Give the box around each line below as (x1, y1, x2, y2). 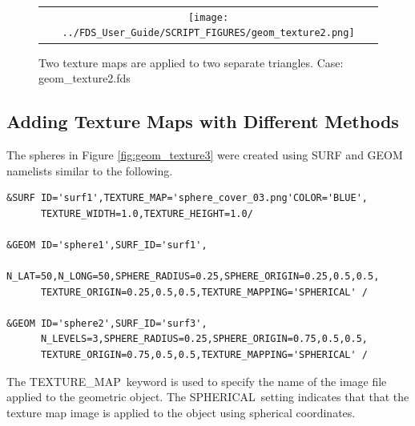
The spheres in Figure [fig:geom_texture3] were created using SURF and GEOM (6, 146, 403, 163)
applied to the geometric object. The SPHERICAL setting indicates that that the (6, 388, 409, 405)
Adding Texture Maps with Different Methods (6, 109, 399, 134)
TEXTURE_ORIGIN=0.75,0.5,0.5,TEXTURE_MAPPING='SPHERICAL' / (40, 349, 369, 361)
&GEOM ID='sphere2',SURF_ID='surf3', (6, 317, 207, 329)
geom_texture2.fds (38, 70, 131, 86)
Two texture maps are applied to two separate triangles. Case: (38, 54, 344, 70)
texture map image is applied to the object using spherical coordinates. (6, 404, 356, 420)
